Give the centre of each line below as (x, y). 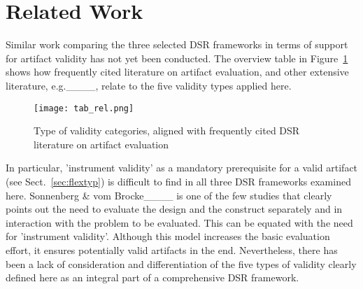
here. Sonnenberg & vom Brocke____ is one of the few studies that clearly (169, 195)
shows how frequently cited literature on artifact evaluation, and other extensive (177, 72)
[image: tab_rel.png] (84, 108)
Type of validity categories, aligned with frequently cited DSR (167, 131)
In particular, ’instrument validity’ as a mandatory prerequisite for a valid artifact (182, 168)
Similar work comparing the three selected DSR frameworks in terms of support (177, 44)
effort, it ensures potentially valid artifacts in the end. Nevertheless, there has (172, 249)
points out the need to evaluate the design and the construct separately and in (174, 209)
